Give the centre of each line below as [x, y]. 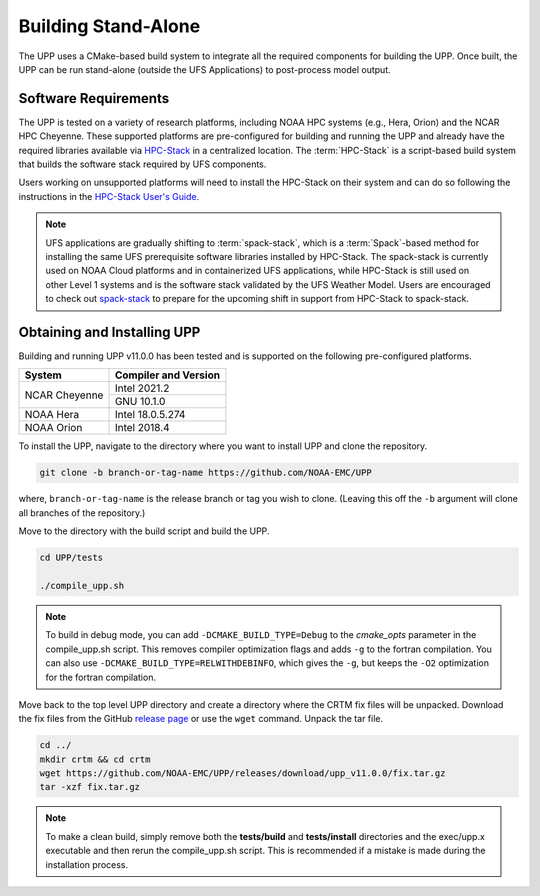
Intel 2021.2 [142, 388]
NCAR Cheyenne [64, 395]
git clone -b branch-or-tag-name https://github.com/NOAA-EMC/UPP [205, 473]
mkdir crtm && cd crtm [95, 759]
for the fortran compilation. [101, 677]
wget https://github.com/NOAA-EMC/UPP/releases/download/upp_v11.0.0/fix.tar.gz [242, 773]
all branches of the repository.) [82, 512]
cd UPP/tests [71, 558]
